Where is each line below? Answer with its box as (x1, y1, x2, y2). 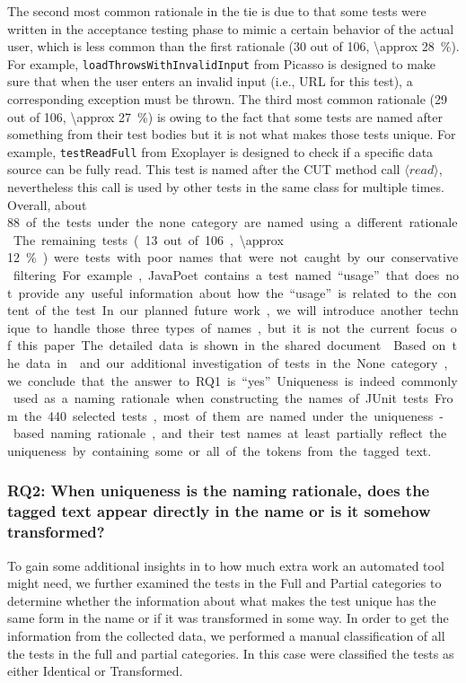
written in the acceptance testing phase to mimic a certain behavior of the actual (7, 19, 454, 38)
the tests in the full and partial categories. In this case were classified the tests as (7, 644, 454, 662)
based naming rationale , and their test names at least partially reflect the (13, 424, 447, 442)
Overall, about (7, 195, 87, 214)
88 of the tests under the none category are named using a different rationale (7, 213, 458, 232)
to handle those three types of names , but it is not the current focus (36, 318, 444, 337)
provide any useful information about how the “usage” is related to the (18, 283, 432, 302)
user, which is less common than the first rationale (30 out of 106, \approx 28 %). (7, 37, 460, 56)
